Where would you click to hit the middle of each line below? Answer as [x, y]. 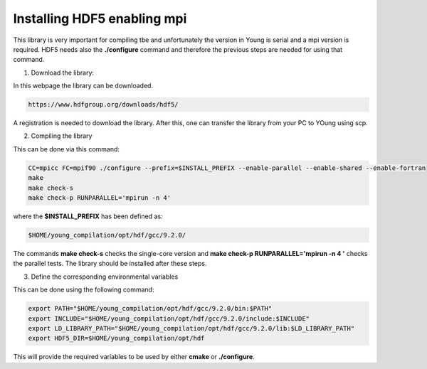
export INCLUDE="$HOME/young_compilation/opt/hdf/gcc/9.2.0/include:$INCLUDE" [169, 319]
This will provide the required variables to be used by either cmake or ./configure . [134, 357]
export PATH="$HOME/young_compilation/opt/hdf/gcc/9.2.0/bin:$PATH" [150, 309]
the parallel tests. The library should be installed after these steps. [110, 264]
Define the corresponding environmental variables [105, 277]
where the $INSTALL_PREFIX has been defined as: [88, 216]
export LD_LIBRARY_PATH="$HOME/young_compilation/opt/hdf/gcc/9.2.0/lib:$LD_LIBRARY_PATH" [191, 328]
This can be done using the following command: [84, 290]
